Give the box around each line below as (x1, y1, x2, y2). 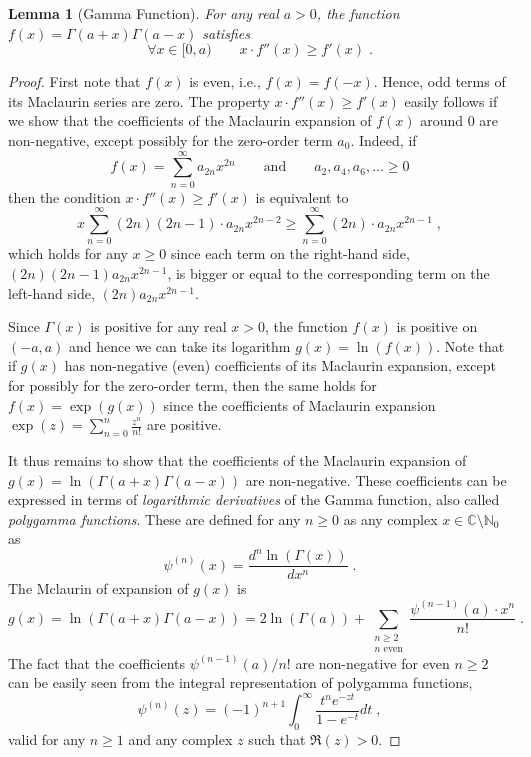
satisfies (202, 22, 250, 43)
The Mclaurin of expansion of (8, 578, 189, 599)
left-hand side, (8, 282, 95, 303)
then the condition (8, 186, 121, 207)
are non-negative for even (295, 652, 450, 673)
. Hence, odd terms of (373, 71, 506, 92)
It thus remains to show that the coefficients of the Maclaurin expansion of (8, 449, 467, 470)
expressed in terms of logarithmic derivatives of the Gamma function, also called (8, 489, 500, 510)
